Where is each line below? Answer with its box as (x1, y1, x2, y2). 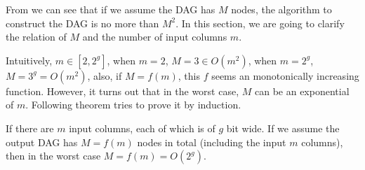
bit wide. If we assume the (226, 120, 340, 135)
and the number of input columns (82, 29, 227, 44)
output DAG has (6, 134, 78, 149)
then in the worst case (6, 148, 101, 163)
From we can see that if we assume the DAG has (6, 2, 215, 16)
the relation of (6, 29, 67, 44)
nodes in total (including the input (137, 134, 286, 149)
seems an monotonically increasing (211, 68, 359, 83)
